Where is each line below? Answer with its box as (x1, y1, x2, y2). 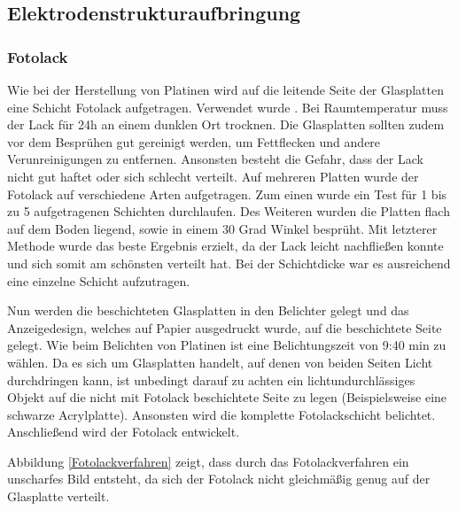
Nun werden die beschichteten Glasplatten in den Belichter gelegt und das (7, 301, 409, 320)
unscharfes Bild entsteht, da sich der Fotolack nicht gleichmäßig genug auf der (7, 469, 431, 488)
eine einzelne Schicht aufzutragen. (7, 271, 190, 290)
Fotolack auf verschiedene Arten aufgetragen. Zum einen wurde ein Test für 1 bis (7, 184, 447, 203)
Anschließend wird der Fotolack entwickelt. (7, 422, 240, 441)
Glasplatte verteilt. (7, 487, 110, 506)
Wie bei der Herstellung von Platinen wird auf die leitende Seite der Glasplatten (7, 81, 444, 98)
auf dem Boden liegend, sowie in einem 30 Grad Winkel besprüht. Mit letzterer (7, 219, 438, 237)
